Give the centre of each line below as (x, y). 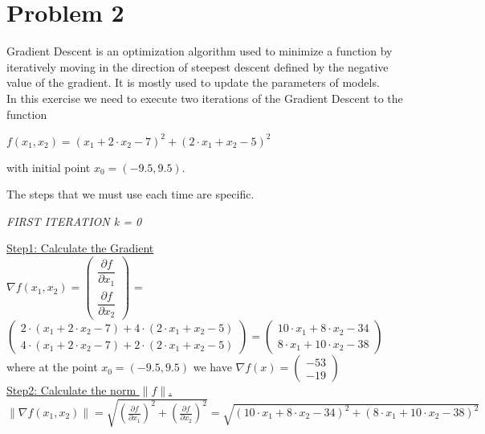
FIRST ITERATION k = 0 (74, 221)
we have (212, 367)
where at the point (52, 367)
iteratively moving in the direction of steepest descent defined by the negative (198, 66)
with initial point (49, 167)
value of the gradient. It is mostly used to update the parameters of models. (193, 82)
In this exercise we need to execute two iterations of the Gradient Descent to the (205, 98)
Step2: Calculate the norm (71, 390)
